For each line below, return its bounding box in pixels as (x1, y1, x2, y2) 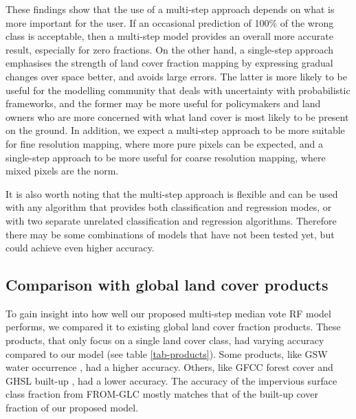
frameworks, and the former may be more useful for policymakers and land (5, 96, 321, 111)
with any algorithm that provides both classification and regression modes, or (5, 200, 332, 214)
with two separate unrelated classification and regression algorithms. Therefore (5, 213, 337, 227)
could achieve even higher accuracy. (5, 240, 155, 255)
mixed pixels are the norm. (5, 163, 119, 178)
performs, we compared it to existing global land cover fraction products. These (5, 319, 341, 334)
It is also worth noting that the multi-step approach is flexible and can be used (5, 186, 338, 201)
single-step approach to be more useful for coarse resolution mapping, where (5, 150, 326, 164)
